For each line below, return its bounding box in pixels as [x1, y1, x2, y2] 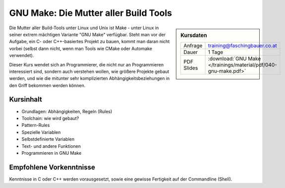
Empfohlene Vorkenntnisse [9, 163, 95, 171]
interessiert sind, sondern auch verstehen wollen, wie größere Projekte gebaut [9, 68, 170, 74]
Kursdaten [180, 32, 207, 39]
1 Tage [208, 49, 224, 56]
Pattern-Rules [21, 122, 50, 128]
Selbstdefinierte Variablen [21, 136, 74, 142]
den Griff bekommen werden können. [9, 82, 86, 88]
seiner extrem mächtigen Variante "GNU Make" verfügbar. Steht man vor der [9, 31, 166, 37]
